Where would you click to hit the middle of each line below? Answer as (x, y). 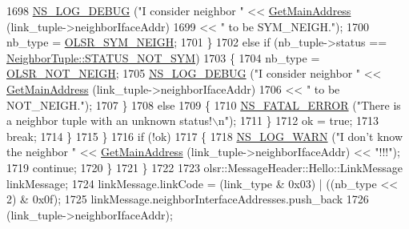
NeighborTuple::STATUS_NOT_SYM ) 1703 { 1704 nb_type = (163, 57)
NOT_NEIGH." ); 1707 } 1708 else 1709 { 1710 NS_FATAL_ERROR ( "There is (204, 104)
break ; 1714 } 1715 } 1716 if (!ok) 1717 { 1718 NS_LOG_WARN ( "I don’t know (205, 136)
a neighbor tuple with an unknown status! (109, 121)
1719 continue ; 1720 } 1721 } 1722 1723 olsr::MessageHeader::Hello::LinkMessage (204, 167)
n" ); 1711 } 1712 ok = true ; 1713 (298, 121)
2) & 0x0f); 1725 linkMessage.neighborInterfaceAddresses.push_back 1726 (188, 199)
